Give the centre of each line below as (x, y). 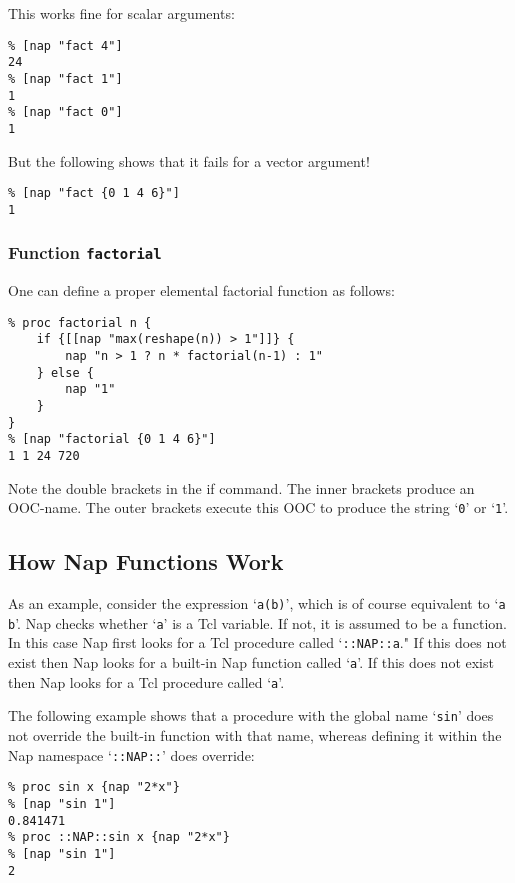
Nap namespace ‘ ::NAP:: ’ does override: (131, 754)
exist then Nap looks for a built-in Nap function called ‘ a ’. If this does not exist (251, 662)
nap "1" (90, 389)
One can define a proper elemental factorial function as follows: (201, 290)
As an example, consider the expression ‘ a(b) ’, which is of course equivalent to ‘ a (257, 603)
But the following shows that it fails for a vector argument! (189, 160)
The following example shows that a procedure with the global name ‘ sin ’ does (251, 715)
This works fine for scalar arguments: (121, 13)
